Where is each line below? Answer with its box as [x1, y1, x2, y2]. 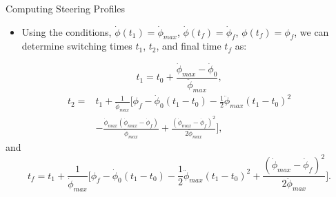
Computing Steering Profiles [6, 1, 126, 15]
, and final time [156, 39, 221, 53]
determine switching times [21, 39, 132, 53]
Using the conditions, [21, 24, 112, 39]
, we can [294, 24, 329, 39]
